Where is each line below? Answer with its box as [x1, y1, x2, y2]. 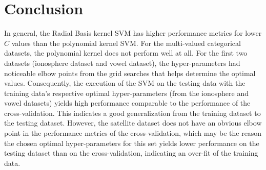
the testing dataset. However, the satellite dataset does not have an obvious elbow [4, 117, 262, 128]
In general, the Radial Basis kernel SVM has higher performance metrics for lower [4, 28, 262, 38]
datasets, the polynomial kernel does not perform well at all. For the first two [4, 47, 248, 58]
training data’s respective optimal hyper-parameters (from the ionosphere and [4, 87, 249, 98]
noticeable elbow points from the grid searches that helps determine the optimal [4, 67, 256, 78]
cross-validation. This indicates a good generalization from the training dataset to [4, 107, 261, 118]
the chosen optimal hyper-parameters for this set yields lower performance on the [4, 137, 259, 148]
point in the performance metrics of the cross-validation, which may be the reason [4, 128, 262, 138]
